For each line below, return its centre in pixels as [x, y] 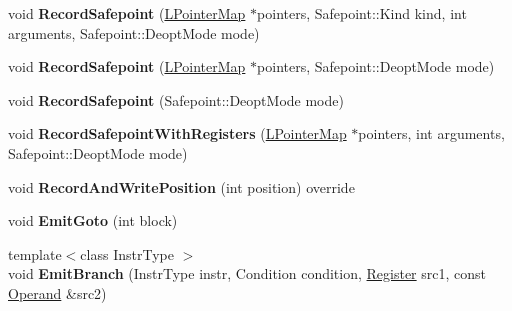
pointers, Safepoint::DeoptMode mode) [376, 66]
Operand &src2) [57, 292]
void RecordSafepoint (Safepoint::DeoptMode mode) [176, 99]
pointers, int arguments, [431, 133]
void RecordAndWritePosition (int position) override [181, 186]
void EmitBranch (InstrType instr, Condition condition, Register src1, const [247, 273]
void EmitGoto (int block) [93, 220]
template [35, 253]
